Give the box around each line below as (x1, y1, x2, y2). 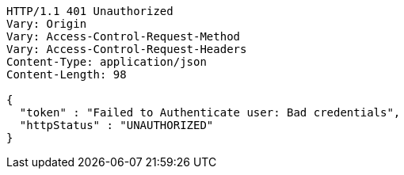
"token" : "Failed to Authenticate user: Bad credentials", (19, 106, 401, 119)
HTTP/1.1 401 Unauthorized (6, 5, 173, 17)
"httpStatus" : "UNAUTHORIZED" (19, 119, 214, 131)
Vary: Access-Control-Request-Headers (6, 43, 247, 55)
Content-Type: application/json (6, 55, 207, 68)
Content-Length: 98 (6, 68, 127, 81)
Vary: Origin (6, 17, 87, 30)
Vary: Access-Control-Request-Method (6, 30, 241, 43)
